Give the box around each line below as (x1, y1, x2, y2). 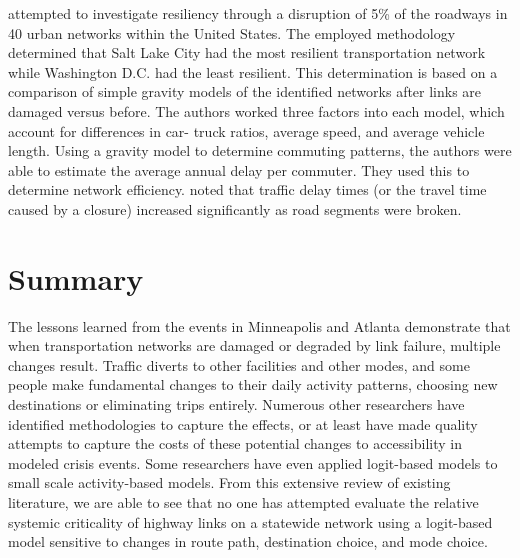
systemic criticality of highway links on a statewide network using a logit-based (8, 511, 493, 532)
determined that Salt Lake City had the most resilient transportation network (8, 42, 486, 63)
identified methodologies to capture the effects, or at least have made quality (8, 413, 478, 434)
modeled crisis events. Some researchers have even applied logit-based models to (8, 452, 498, 473)
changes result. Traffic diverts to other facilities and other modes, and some (8, 354, 470, 375)
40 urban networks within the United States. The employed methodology (8, 22, 456, 43)
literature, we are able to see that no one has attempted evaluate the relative (8, 492, 479, 512)
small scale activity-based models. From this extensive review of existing (8, 472, 451, 493)
